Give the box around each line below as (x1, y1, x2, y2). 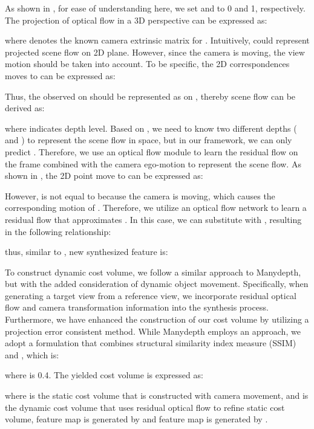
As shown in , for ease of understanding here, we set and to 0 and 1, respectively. (5, 2, 306, 14)
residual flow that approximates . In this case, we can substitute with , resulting (5, 213, 302, 225)
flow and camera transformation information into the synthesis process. (5, 301, 269, 314)
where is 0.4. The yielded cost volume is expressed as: (5, 369, 203, 381)
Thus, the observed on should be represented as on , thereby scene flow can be (5, 89, 296, 102)
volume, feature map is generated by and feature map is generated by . (5, 413, 268, 425)
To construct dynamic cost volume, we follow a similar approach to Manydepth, (5, 265, 301, 278)
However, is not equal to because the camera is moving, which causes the (5, 189, 275, 202)
